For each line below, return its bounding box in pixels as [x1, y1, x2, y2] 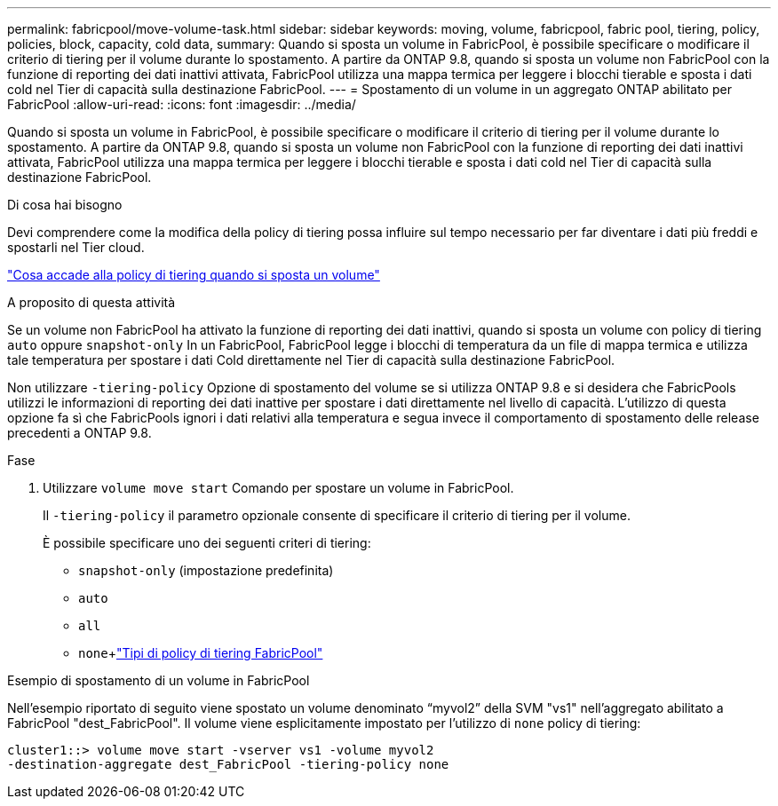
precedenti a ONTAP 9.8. [7, 425, 152, 440]
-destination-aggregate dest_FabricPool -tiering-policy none [7, 757, 449, 771]
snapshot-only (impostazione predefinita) [78, 563, 334, 578]
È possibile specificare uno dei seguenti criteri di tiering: [43, 535, 371, 550]
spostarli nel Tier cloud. [7, 240, 145, 255]
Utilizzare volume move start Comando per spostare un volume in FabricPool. [43, 480, 514, 495]
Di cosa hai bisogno [7, 197, 123, 212]
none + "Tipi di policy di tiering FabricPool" [78, 645, 323, 660]
